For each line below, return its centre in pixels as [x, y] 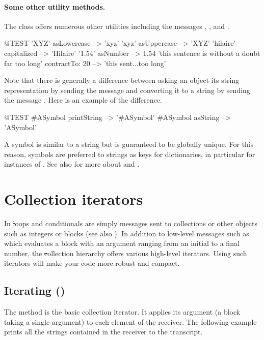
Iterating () [35, 290]
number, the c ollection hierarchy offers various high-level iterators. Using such [126, 253]
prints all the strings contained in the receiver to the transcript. [103, 332]
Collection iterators [74, 199]
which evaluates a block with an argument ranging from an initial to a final [122, 243]
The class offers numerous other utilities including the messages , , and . [117, 26]
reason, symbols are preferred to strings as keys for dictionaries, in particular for [130, 154]
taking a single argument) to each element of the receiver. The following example [130, 321]
